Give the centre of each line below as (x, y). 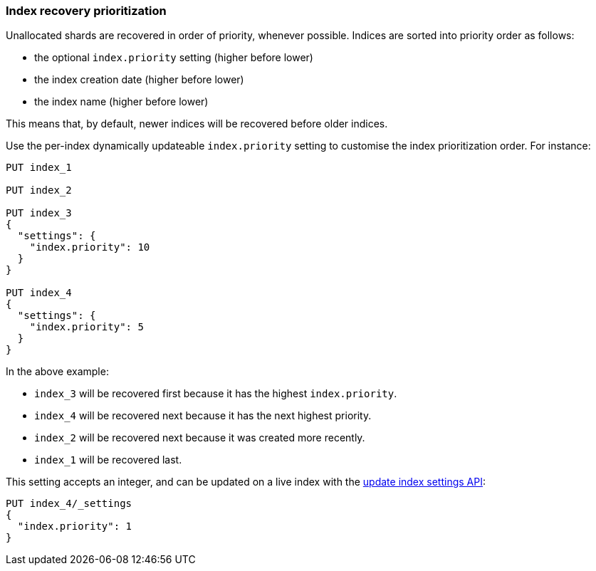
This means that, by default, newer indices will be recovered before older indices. (197, 124)
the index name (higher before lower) (121, 102)
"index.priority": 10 (90, 247)
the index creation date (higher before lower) (139, 80)
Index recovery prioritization (86, 11)
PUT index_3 (39, 213)
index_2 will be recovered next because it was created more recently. (200, 438)
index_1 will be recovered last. (108, 460)
